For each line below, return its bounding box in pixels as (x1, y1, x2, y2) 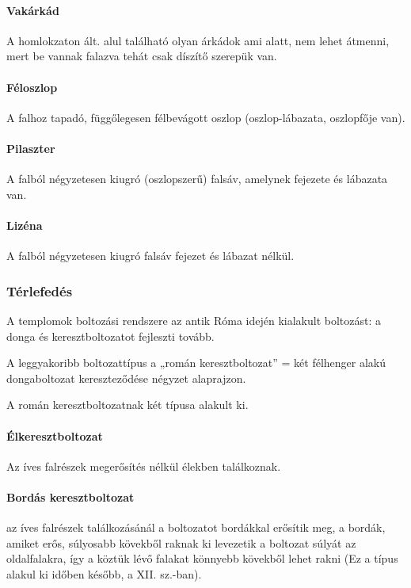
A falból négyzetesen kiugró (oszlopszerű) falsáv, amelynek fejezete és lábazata (6, 170, 388, 187)
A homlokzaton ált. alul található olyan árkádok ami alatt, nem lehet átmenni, (6, 32, 390, 48)
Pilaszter (6, 139, 55, 156)
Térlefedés (6, 281, 73, 300)
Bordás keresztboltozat (6, 488, 135, 505)
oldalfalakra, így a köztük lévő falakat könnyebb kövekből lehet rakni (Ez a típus (6, 550, 398, 567)
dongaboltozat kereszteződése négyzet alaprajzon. (6, 369, 246, 386)
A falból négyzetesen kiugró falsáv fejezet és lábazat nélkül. (6, 247, 295, 264)
